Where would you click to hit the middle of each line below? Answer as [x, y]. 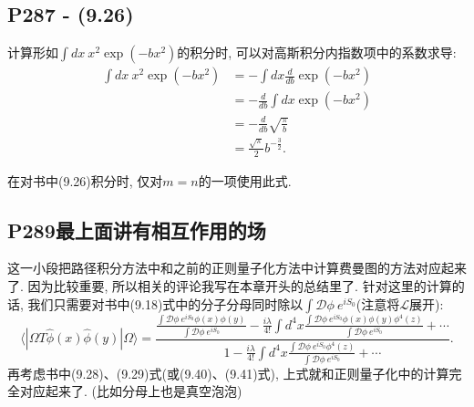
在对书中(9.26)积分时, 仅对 [85, 180]
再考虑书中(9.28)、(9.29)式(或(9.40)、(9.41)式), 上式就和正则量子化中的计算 [228, 373]
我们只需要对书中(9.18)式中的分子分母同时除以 [165, 303]
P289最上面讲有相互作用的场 [137, 230]
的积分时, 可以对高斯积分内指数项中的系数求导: [317, 52]
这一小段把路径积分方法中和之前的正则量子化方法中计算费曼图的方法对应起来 [237, 268]
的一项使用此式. [245, 180]
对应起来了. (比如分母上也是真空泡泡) [131, 391]
